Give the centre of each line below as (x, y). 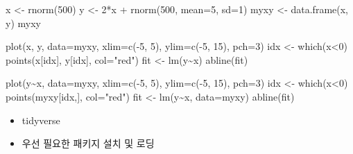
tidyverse (41, 120)
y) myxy (23, 23)
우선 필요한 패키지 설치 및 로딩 (88, 143)
